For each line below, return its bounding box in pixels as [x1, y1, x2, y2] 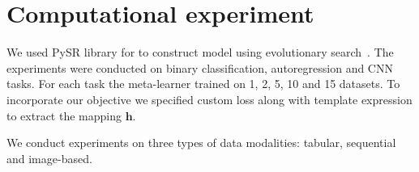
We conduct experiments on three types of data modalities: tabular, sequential [6, 134, 396, 151]
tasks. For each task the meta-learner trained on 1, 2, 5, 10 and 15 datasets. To [6, 75, 400, 92]
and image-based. [6, 149, 92, 166]
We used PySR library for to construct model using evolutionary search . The [6, 44, 394, 61]
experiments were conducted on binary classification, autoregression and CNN [6, 59, 393, 76]
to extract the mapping [6, 107, 122, 124]
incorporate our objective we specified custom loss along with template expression [6, 90, 413, 107]
